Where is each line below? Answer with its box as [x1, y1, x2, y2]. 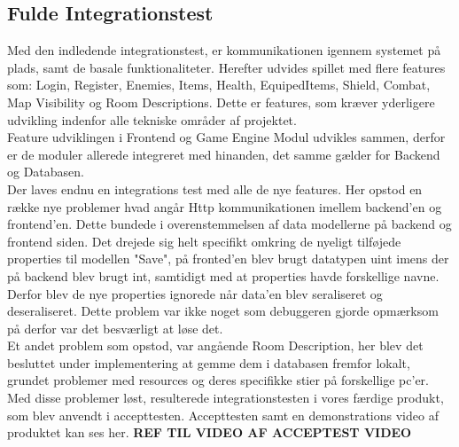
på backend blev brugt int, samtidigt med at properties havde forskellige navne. [7, 266, 440, 285]
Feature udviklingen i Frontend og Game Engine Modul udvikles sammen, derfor [7, 128, 446, 146]
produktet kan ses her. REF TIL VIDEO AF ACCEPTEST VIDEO [7, 423, 412, 442]
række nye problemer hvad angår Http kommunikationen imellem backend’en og [7, 197, 442, 216]
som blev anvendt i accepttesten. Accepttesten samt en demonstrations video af [7, 405, 439, 424]
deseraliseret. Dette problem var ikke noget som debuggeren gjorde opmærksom [7, 302, 439, 320]
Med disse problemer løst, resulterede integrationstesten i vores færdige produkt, [7, 388, 444, 407]
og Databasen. [7, 162, 84, 181]
